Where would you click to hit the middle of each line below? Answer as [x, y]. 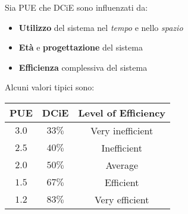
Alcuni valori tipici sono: [50, 87]
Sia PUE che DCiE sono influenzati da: [76, 7]
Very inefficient [122, 130]
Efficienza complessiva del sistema [83, 67]
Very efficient [122, 199]
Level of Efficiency [122, 112]
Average [122, 165]
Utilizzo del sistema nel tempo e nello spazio [101, 27]
